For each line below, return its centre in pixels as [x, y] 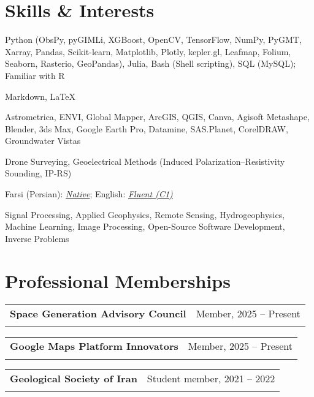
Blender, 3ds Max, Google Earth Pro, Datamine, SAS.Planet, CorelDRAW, [147, 128]
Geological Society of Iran [74, 378]
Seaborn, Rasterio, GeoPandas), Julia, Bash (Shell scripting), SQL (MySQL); [151, 63]
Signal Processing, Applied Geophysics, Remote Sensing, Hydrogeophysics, [145, 214]
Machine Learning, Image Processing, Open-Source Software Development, [145, 226]
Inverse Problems [37, 238]
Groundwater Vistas [43, 141]
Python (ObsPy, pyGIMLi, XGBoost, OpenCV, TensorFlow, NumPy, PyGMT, [153, 40]
